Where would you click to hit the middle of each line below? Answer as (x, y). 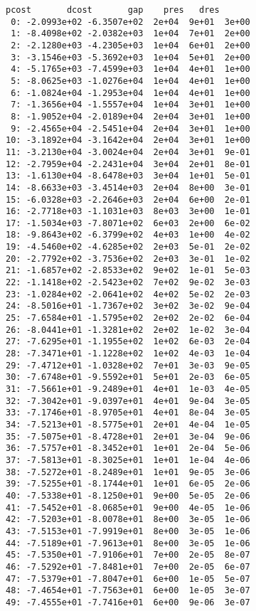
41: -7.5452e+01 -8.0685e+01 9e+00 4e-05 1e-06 (128, 508)
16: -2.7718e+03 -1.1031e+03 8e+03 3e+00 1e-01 (128, 212)
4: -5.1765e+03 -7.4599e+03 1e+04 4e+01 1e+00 (130, 69)
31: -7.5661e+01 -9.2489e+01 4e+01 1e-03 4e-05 (128, 389)
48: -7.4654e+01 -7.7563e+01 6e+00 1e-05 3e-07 (128, 591)
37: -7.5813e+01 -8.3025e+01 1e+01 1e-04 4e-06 (128, 460)
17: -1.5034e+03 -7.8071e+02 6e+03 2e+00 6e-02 (128, 223)
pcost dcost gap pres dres (113, 10)
